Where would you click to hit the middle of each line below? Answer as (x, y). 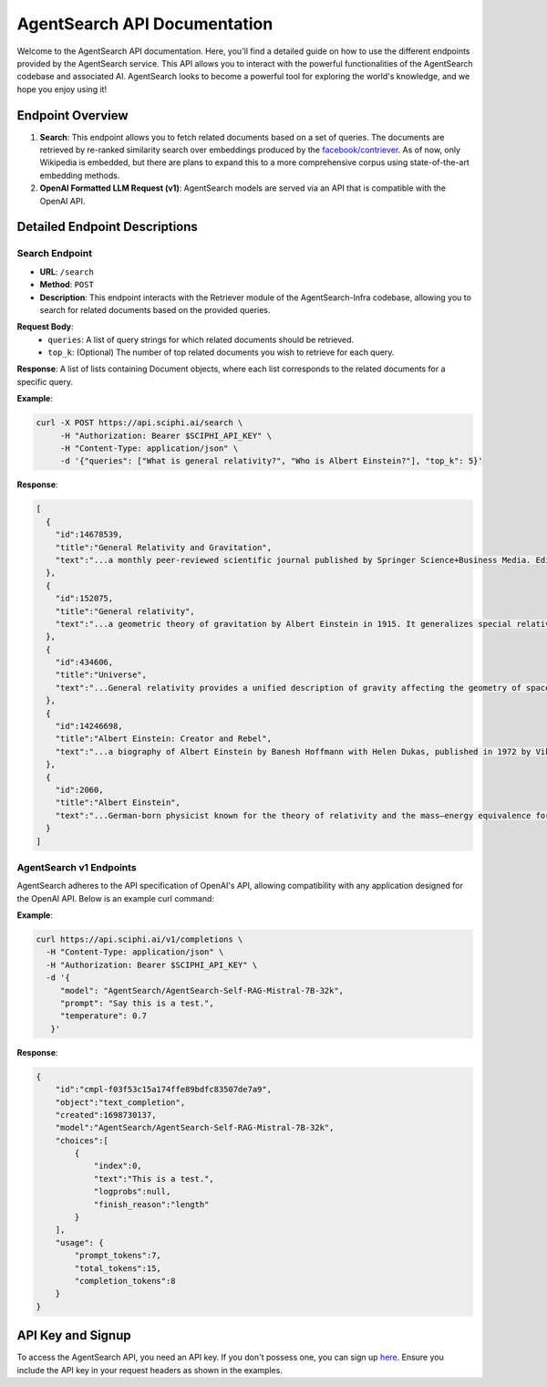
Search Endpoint (55, 254)
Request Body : (45, 327)
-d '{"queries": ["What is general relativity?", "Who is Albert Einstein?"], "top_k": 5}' (271, 461)
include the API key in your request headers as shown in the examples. (150, 1370)
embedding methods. (80, 175)
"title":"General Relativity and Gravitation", (164, 547)
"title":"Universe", (101, 675)
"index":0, (118, 1166)
